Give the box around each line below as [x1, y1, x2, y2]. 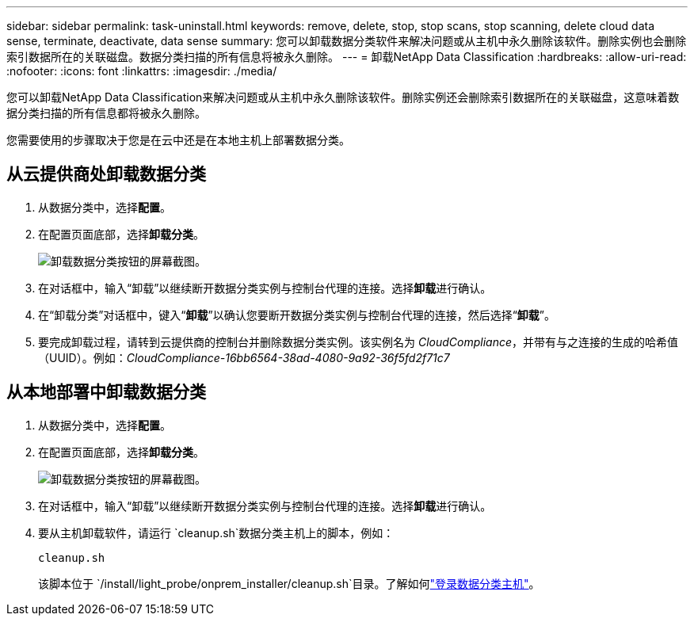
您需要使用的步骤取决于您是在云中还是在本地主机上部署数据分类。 [6, 133, 350, 147]
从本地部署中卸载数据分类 [6, 382, 206, 403]
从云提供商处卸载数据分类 [6, 164, 206, 185]
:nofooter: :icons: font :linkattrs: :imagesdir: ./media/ [6, 64, 277, 78]
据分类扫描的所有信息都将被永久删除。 [6, 106, 206, 120]
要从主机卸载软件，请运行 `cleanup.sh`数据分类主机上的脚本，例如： [38, 525, 395, 540]
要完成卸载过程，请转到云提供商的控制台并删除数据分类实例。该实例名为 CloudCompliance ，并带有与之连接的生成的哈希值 [38, 334, 679, 349]
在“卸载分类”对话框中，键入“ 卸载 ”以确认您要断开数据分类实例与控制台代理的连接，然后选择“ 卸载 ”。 [38, 307, 556, 322]
